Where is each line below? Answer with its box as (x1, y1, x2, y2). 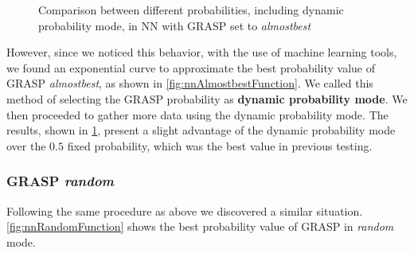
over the (6, 137, 46, 154)
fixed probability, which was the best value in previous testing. (67, 137, 373, 154)
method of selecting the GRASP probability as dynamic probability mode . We (6, 90, 408, 107)
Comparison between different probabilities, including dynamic (38, 2, 344, 18)
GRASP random (6, 171, 115, 191)
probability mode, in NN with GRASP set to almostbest (38, 17, 311, 33)
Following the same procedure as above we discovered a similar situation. (6, 202, 363, 219)
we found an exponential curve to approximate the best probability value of (6, 59, 376, 76)
